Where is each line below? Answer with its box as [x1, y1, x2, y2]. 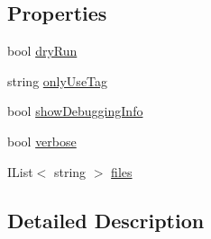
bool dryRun [7, 41, 78, 60]
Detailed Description [7, 206, 205, 234]
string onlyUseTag [7, 71, 108, 90]
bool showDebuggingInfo [7, 102, 143, 120]
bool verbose [7, 131, 77, 150]
